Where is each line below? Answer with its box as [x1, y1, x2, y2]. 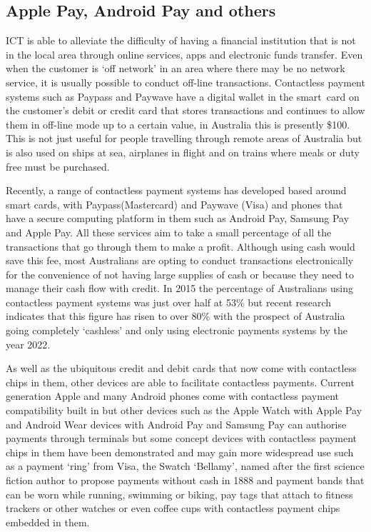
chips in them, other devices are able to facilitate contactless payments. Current [6, 374, 355, 389]
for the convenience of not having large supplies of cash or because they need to [6, 266, 355, 281]
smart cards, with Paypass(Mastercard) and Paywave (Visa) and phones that [6, 196, 343, 211]
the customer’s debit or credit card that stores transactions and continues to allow [6, 103, 365, 118]
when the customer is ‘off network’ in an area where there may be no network [6, 61, 345, 76]
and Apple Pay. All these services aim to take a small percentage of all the [6, 224, 332, 239]
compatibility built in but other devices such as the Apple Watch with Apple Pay [6, 403, 362, 418]
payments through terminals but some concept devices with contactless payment [6, 431, 357, 446]
